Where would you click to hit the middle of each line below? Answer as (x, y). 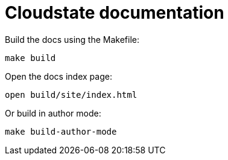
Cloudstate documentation (115, 13)
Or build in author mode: (53, 113)
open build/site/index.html (71, 94)
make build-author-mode (61, 131)
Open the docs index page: (59, 76)
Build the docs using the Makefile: (72, 39)
